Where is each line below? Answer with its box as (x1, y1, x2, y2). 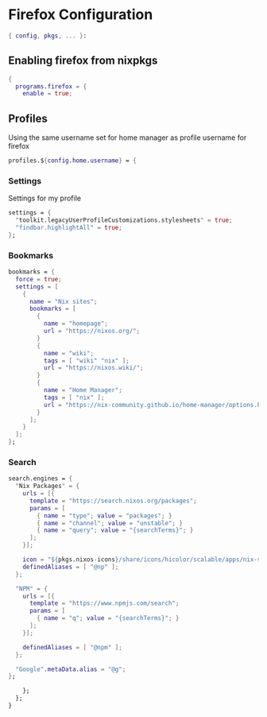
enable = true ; (22, 90, 73, 98)
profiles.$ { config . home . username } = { (8, 157, 137, 165)
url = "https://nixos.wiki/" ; (43, 364, 145, 372)
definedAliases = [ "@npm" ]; (22, 643, 123, 651)
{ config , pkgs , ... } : (8, 32, 87, 40)
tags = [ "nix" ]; (43, 393, 105, 401)
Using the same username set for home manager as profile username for (8, 133, 247, 142)
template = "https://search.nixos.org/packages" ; (29, 497, 197, 505)
